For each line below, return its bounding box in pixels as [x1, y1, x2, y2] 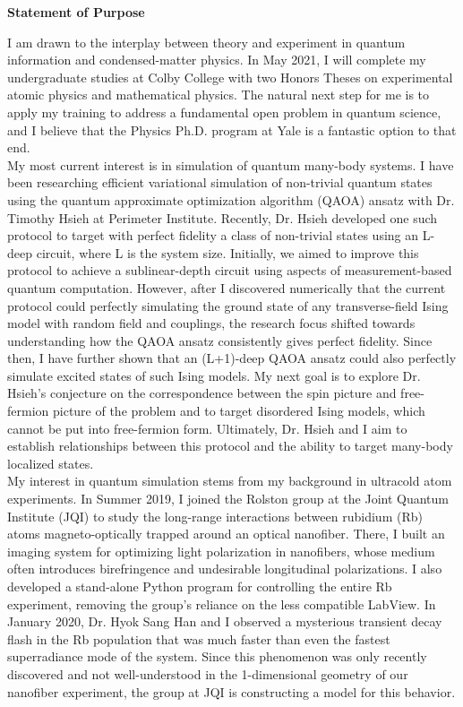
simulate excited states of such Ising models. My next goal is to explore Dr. [7, 366, 421, 384]
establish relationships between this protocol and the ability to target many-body [7, 436, 453, 455]
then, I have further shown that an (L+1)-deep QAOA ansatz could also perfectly [7, 349, 457, 367]
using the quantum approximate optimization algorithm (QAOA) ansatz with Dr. [7, 190, 455, 209]
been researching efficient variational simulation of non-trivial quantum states [7, 173, 433, 192]
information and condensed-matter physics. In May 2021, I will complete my [7, 50, 426, 69]
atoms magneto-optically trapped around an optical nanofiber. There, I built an [7, 524, 445, 543]
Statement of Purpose [7, 3, 145, 21]
